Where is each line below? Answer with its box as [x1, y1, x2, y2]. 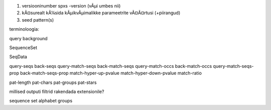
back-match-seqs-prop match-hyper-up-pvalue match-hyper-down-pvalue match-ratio [20, 70, 202, 76]
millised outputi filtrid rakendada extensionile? [9, 88, 104, 94]
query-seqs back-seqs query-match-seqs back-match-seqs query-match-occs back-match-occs [9, 63, 212, 69]
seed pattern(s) [22, 17, 54, 23]
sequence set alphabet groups [9, 98, 73, 104]
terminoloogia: [9, 26, 40, 32]
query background [9, 35, 48, 41]
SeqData [9, 54, 28, 60]
